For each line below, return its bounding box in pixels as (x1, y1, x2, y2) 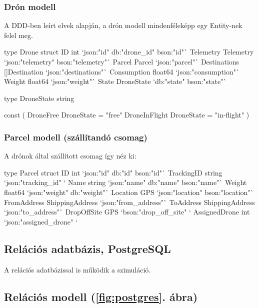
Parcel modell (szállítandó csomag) (4, 130, 147, 143)
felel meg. (4, 29, 33, 40)
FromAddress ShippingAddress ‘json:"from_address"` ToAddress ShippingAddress (4, 196, 255, 207)
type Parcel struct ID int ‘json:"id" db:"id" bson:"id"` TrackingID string (4, 167, 222, 177)
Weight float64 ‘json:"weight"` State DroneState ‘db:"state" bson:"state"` (4, 76, 227, 86)
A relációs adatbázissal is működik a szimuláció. (4, 264, 151, 274)
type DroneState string (4, 92, 74, 103)
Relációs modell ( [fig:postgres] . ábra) (4, 288, 198, 304)
